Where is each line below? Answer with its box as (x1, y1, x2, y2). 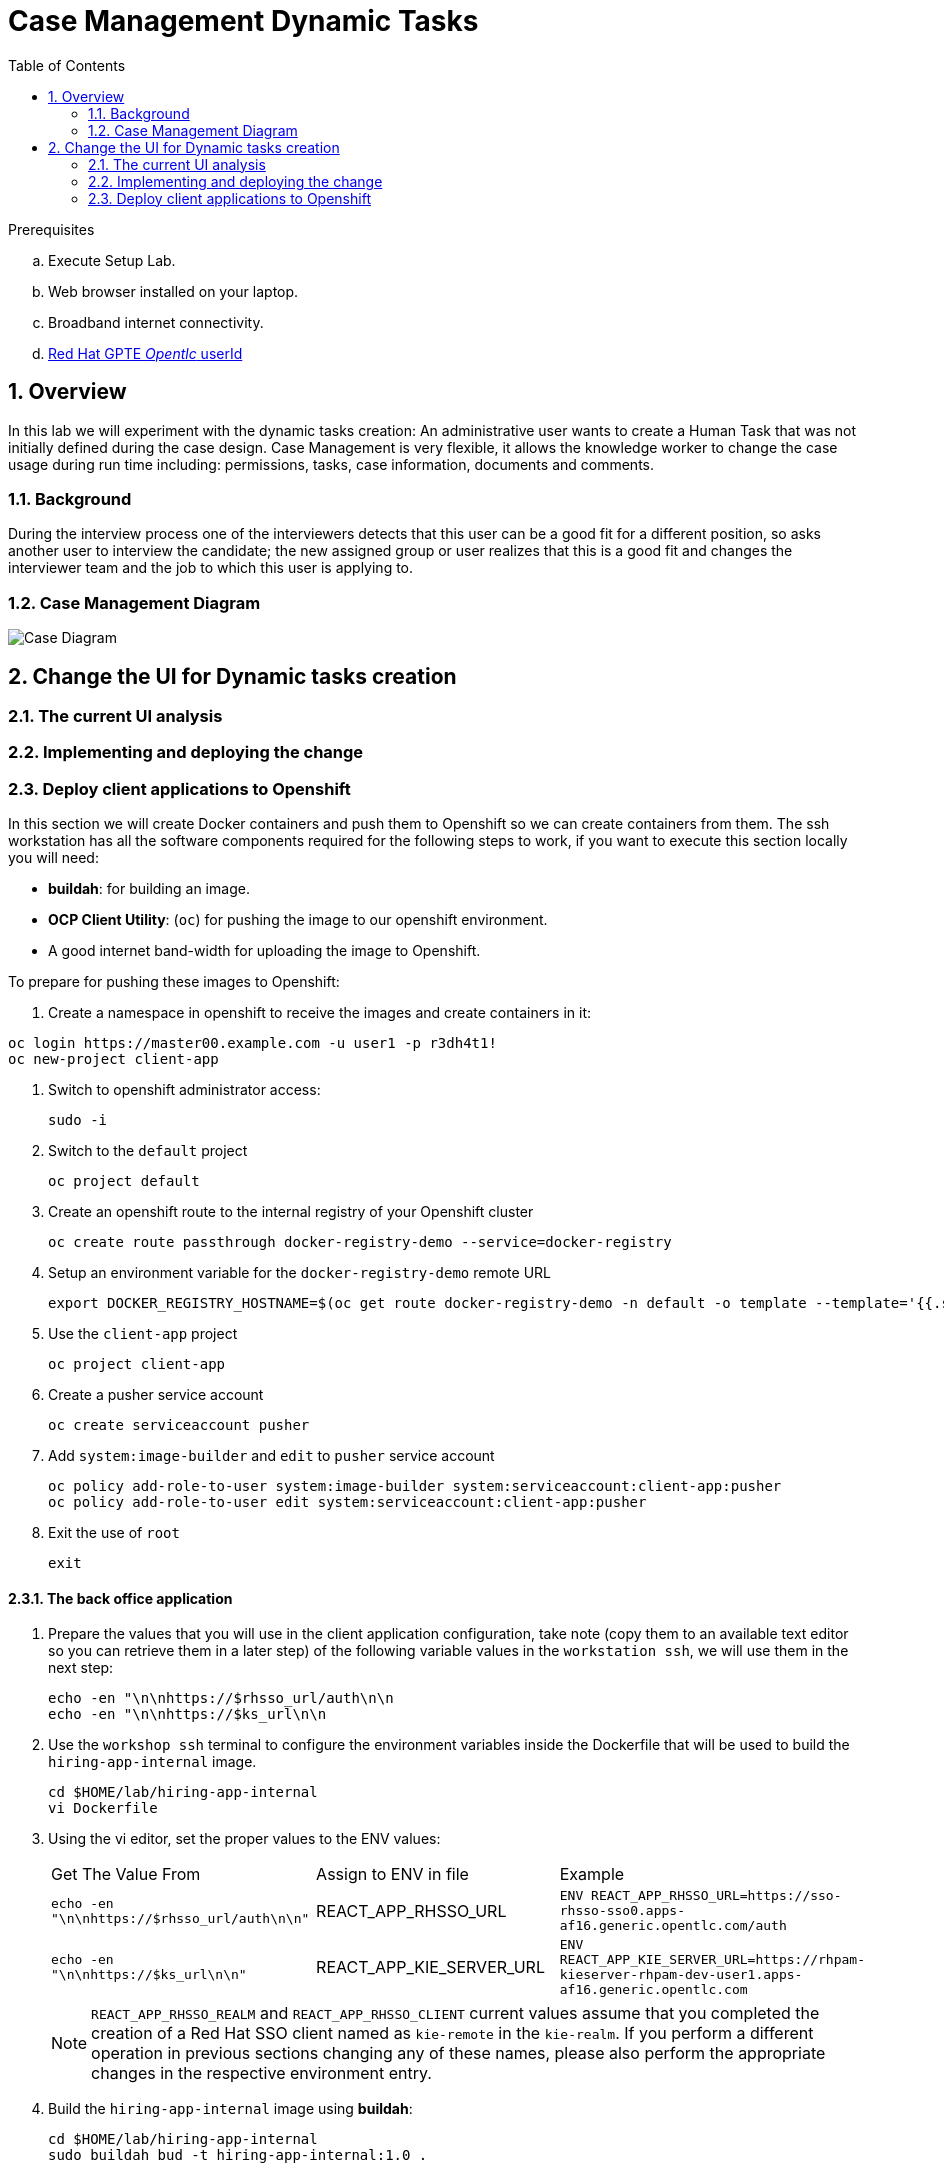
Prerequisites (8, 220, 95, 238)
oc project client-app (48, 1356, 226, 1373)
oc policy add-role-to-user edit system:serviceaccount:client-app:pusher (48, 1494, 647, 1511)
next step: (48, 1659, 114, 1677)
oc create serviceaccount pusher (48, 1417, 310, 1434)
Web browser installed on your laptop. (48, 282, 299, 300)
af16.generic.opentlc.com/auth (559, 1918, 787, 1934)
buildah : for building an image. (48, 880, 250, 898)
